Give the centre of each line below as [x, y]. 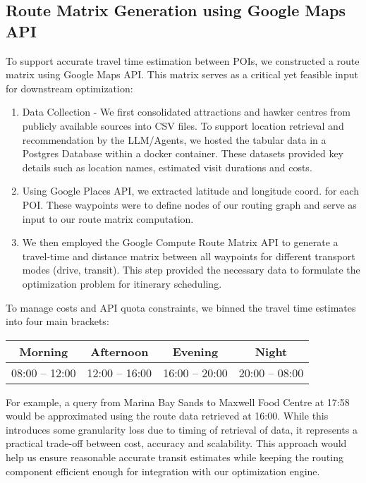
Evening [195, 351]
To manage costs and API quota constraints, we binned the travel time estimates [181, 307]
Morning [44, 351]
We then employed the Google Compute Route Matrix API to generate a [180, 242]
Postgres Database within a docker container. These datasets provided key [183, 153]
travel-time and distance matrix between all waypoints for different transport [189, 256]
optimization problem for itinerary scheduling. [122, 283]
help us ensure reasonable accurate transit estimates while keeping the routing [175, 457]
